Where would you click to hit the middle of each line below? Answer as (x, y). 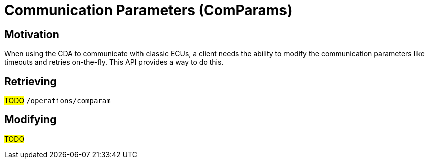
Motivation (32, 34)
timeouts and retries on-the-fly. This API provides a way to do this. (114, 62)
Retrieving (30, 81)
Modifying (30, 120)
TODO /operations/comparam (57, 101)
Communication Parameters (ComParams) (148, 10)
